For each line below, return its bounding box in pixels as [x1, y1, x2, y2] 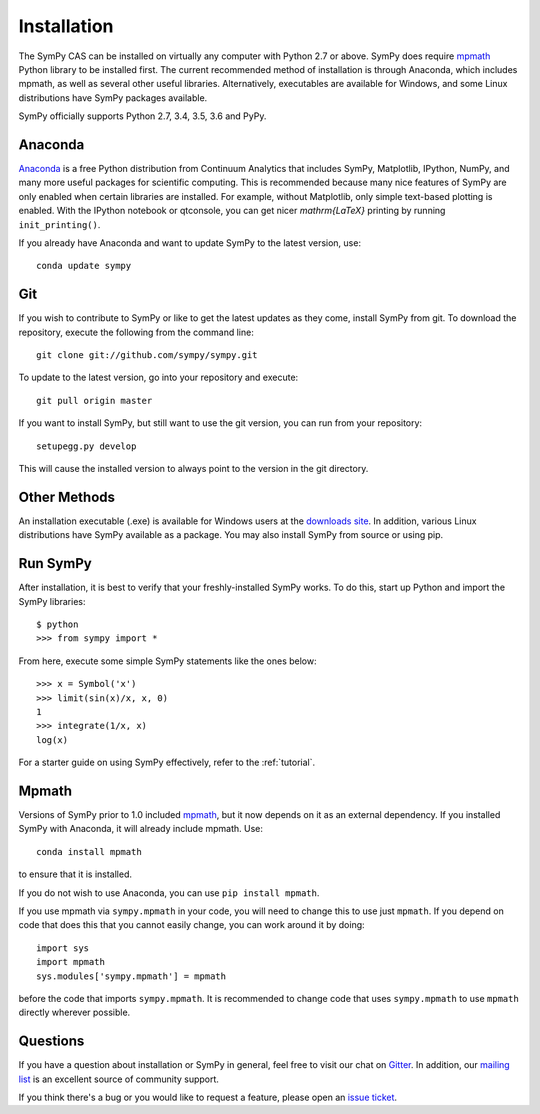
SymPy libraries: [18, 595, 86, 607]
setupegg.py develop [36, 440, 137, 452]
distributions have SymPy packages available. [18, 91, 208, 104]
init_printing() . [18, 218, 101, 230]
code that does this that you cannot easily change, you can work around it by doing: [18, 919, 365, 931]
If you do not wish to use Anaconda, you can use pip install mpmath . [18, 886, 320, 899]
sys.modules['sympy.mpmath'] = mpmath [36, 970, 227, 982]
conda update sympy [36, 260, 132, 272]
